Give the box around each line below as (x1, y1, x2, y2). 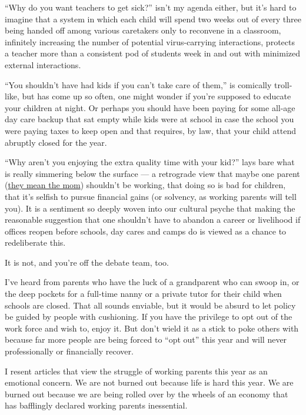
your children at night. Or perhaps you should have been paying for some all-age (5, 101, 295, 113)
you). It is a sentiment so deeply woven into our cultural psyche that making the (5, 202, 295, 214)
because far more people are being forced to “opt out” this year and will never (5, 333, 287, 346)
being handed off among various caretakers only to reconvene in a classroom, (5, 24, 281, 36)
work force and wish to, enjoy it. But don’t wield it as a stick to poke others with (5, 322, 299, 334)
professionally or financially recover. (5, 345, 134, 357)
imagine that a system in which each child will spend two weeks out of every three (5, 12, 301, 25)
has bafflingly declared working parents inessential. (5, 399, 188, 411)
